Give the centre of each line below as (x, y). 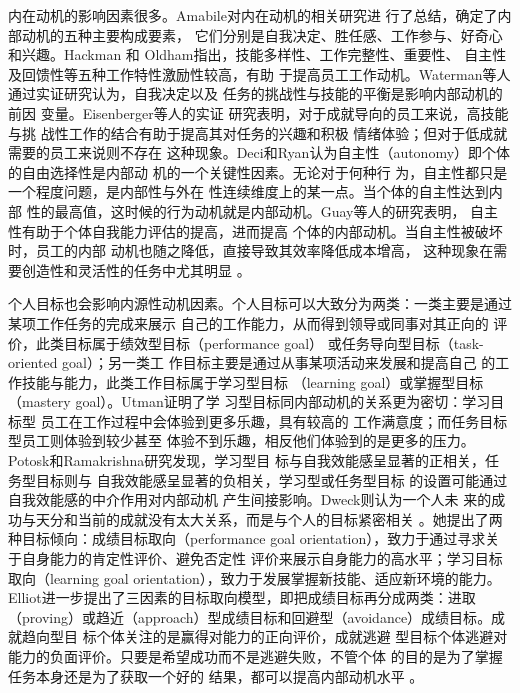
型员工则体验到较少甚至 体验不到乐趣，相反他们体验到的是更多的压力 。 (241, 440)
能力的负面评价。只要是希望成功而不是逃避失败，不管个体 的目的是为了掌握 (255, 656)
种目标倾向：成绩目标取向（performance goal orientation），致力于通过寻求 (247, 538)
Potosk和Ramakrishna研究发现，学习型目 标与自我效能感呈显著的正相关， (246, 460)
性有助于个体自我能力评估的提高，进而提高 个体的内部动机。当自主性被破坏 (255, 230)
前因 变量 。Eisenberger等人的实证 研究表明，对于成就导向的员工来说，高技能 (258, 112)
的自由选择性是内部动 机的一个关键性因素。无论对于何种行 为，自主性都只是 (258, 171)
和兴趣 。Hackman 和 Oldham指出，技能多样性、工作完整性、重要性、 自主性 (257, 54)
